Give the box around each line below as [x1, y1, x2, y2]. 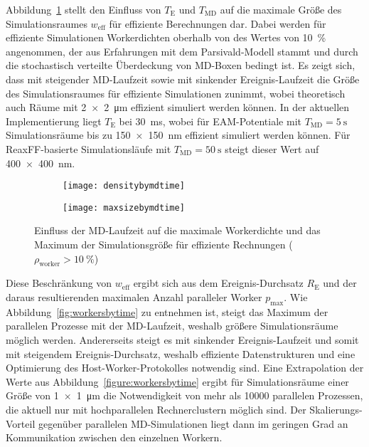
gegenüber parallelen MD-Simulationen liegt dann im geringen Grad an [38, 416, 348, 431]
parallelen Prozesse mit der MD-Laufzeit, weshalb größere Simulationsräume [6, 318, 338, 333]
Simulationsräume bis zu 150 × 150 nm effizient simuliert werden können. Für [6, 127, 351, 142]
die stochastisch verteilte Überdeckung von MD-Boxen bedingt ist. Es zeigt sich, [6, 58, 355, 73]
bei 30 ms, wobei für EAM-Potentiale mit [119, 113, 301, 128]
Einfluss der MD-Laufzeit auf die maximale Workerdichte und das [34, 223, 321, 238]
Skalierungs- [309, 401, 363, 416]
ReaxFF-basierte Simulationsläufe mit [6, 141, 171, 156]
